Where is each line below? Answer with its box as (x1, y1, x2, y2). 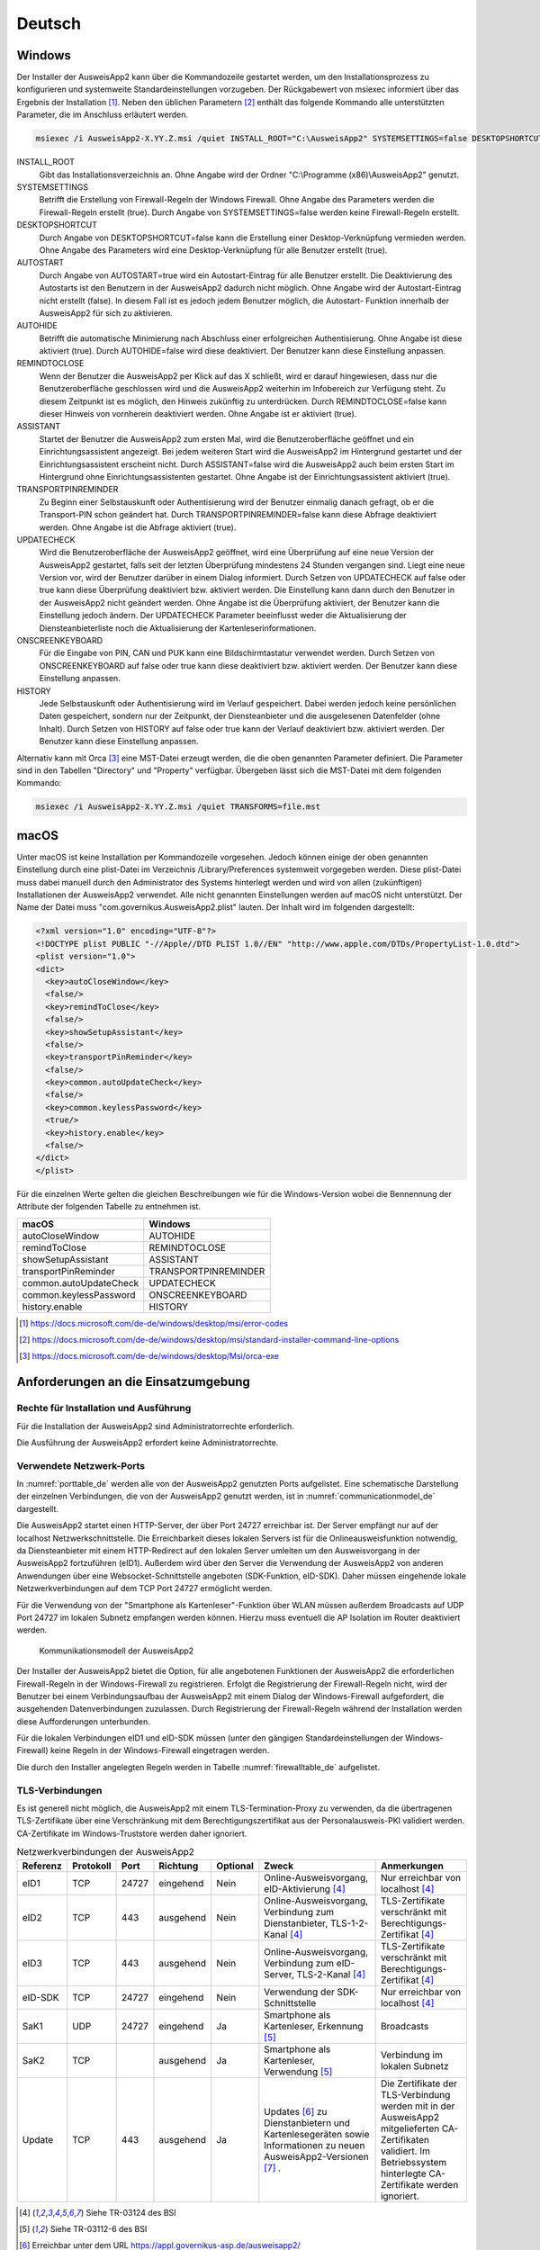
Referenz (22, 1859, 62, 1872)
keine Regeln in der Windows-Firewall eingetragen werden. (49, 1745, 270, 1756)
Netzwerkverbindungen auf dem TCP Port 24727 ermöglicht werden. (16, 1583, 273, 1594)
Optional (216, 1859, 254, 1872)
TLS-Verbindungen (16, 1784, 103, 1796)
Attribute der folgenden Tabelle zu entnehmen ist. (16, 1201, 202, 1212)
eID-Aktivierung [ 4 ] (264, 1882, 346, 1894)
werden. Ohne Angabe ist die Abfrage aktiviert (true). (39, 522, 237, 533)
